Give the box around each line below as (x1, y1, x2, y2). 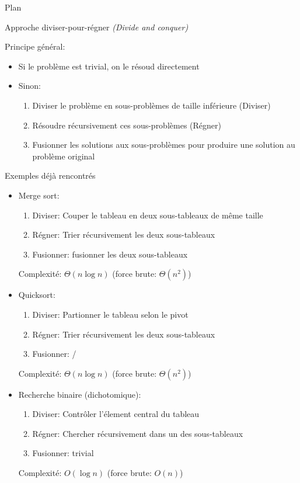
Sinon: (18, 79, 41, 92)
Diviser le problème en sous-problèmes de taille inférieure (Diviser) (32, 99, 271, 111)
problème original (32, 150, 95, 162)
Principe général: (5, 40, 65, 53)
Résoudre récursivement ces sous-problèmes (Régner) (32, 119, 221, 131)
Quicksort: (18, 289, 55, 301)
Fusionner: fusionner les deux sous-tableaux (32, 248, 188, 260)
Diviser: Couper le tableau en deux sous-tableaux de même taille (32, 209, 263, 221)
